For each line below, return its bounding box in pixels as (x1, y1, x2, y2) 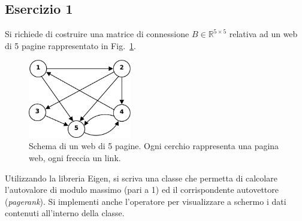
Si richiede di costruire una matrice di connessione (5, 28, 189, 40)
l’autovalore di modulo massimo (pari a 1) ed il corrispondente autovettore (5, 183, 279, 196)
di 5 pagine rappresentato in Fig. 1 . (5, 39, 136, 52)
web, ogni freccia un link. (29, 152, 121, 164)
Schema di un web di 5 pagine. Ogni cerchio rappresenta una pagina (29, 140, 279, 152)
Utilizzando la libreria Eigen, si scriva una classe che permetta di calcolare (5, 171, 277, 184)
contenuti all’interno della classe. (5, 207, 125, 219)
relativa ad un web (229, 28, 298, 40)
